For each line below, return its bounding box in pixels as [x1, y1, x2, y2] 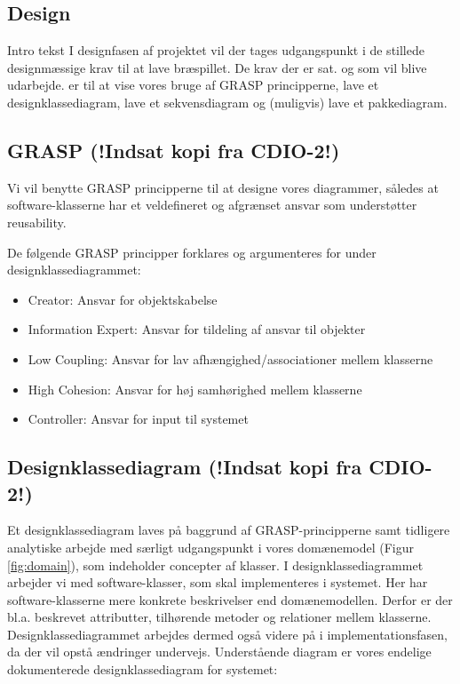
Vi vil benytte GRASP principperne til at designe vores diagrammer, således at [7, 178, 439, 196]
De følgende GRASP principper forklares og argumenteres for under [7, 243, 377, 261]
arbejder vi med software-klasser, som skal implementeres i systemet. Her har [7, 573, 428, 592]
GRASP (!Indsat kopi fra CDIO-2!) [7, 136, 340, 163]
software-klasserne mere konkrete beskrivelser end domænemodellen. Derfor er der [7, 590, 453, 608]
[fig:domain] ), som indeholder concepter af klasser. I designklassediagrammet [7, 555, 424, 574]
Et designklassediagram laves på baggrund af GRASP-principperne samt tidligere [7, 521, 450, 539]
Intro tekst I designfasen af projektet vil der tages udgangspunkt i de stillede [7, 41, 424, 60]
